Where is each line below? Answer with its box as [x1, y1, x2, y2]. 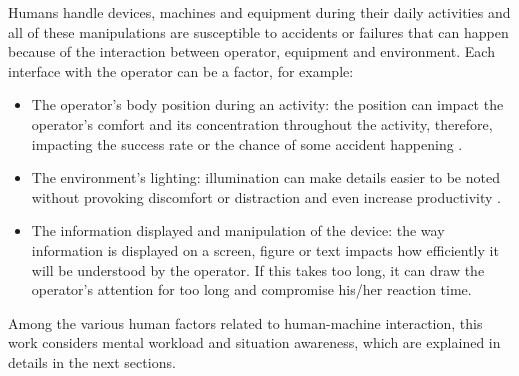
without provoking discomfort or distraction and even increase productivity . [31, 186, 501, 207]
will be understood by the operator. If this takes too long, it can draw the [31, 259, 485, 280]
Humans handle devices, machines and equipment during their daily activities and [8, 2, 511, 22]
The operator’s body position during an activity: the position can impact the [31, 94, 504, 115]
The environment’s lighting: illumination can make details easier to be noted [31, 167, 500, 188]
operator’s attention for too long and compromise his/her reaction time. [31, 279, 472, 300]
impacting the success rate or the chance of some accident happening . [31, 133, 463, 154]
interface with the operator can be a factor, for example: [8, 60, 354, 81]
